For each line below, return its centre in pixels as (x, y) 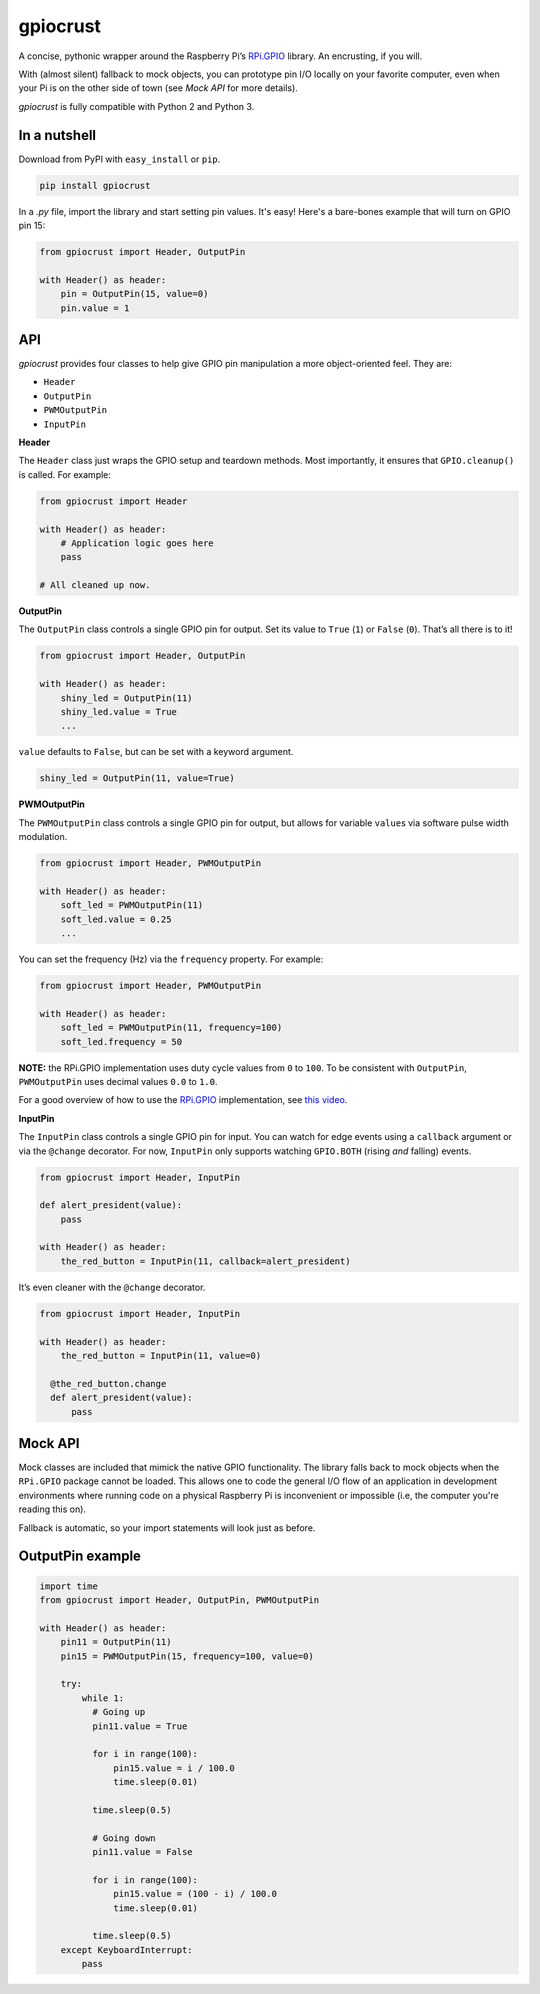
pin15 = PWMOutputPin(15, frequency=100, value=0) (187, 1656)
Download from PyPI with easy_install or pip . (119, 159)
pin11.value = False (142, 1852)
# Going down (124, 1838)
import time (69, 1586)
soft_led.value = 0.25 (116, 919)
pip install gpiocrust (95, 185)
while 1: (103, 1698)
